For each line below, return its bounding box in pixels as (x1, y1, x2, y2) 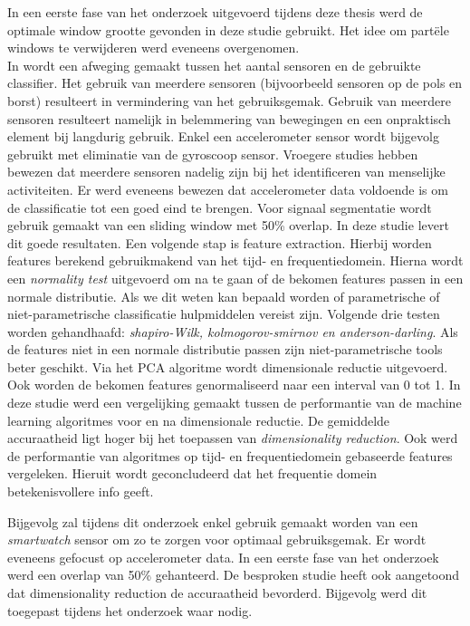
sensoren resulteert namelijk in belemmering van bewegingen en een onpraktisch (7, 109, 451, 128)
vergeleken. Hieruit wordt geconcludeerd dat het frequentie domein (7, 464, 378, 483)
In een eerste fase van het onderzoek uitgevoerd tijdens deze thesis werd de (7, 3, 423, 21)
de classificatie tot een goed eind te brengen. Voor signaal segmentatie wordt (7, 197, 432, 217)
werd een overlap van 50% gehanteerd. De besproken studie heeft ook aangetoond (7, 565, 460, 584)
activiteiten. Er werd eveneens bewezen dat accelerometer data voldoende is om (7, 179, 448, 198)
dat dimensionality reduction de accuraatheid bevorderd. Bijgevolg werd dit (7, 583, 427, 602)
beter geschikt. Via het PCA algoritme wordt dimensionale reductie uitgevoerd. (7, 357, 448, 376)
